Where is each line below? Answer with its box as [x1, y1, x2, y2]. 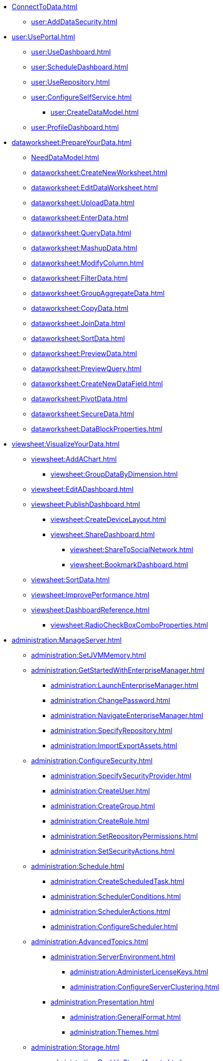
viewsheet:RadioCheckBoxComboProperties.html [51, 621, 208, 629]
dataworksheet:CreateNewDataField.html [31, 379, 163, 388]
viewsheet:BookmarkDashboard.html [70, 560, 188, 569]
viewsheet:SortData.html [31, 575, 110, 584]
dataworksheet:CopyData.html [31, 304, 129, 312]
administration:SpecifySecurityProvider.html [51, 772, 191, 780]
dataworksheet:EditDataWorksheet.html [31, 183, 158, 192]
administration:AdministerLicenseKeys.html [70, 968, 208, 976]
